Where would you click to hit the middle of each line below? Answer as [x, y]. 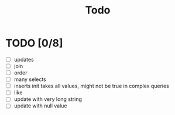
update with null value [41, 106]
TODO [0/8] [34, 43]
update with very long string [48, 99]
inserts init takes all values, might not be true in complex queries [91, 86]
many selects [30, 79]
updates [24, 59]
